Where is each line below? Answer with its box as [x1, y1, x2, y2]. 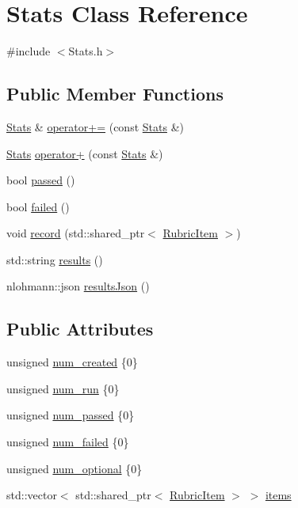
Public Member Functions [6, 82, 223, 106]
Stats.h [68, 43, 103, 59]
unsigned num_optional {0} [6, 460, 143, 476]
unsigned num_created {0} [6, 354, 138, 370]
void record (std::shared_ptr [6, 225, 145, 241]
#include [6, 43, 51, 59]
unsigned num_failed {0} [6, 434, 129, 450]
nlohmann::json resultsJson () [6, 278, 150, 294]
